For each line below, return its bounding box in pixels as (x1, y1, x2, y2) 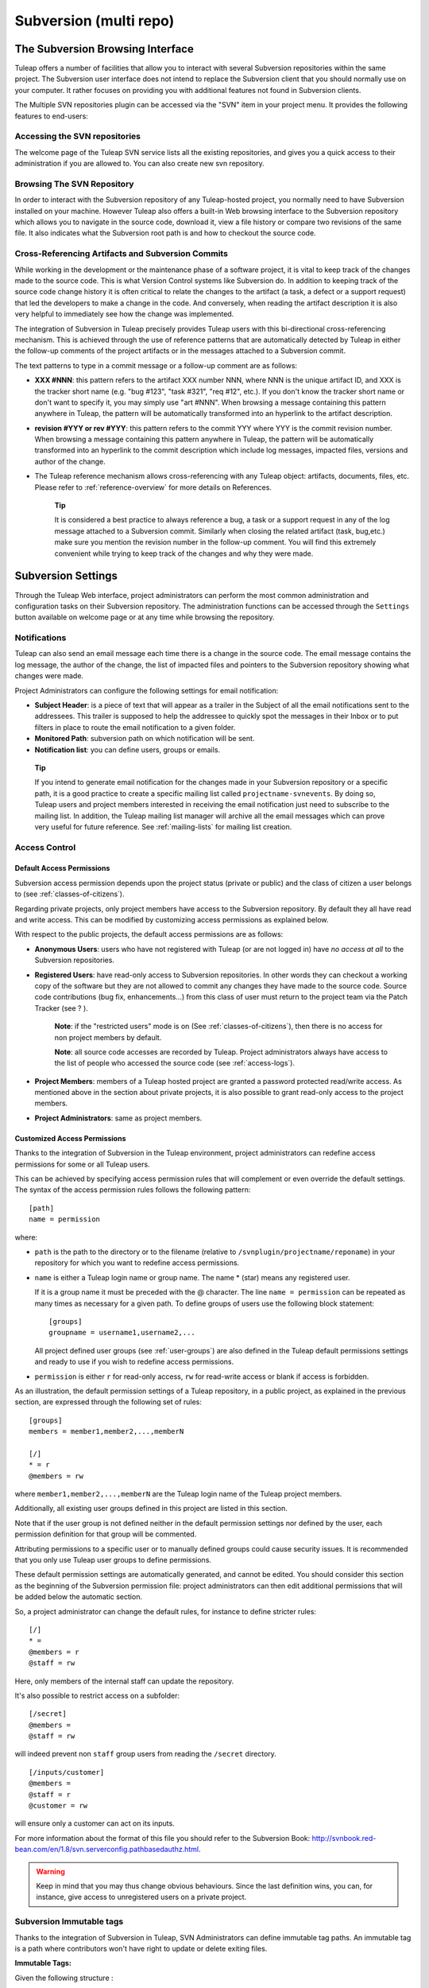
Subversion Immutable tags (14, 1916, 124, 1928)
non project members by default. (54, 1032, 162, 1042)
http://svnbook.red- (311, 1833, 377, 1842)
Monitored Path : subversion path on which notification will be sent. (34, 734, 255, 744)
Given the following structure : (14, 1973, 114, 1982)
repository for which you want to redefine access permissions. (34, 1258, 240, 1268)
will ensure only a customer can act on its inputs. (14, 1819, 175, 1828)
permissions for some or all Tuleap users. (14, 1159, 150, 1169)
